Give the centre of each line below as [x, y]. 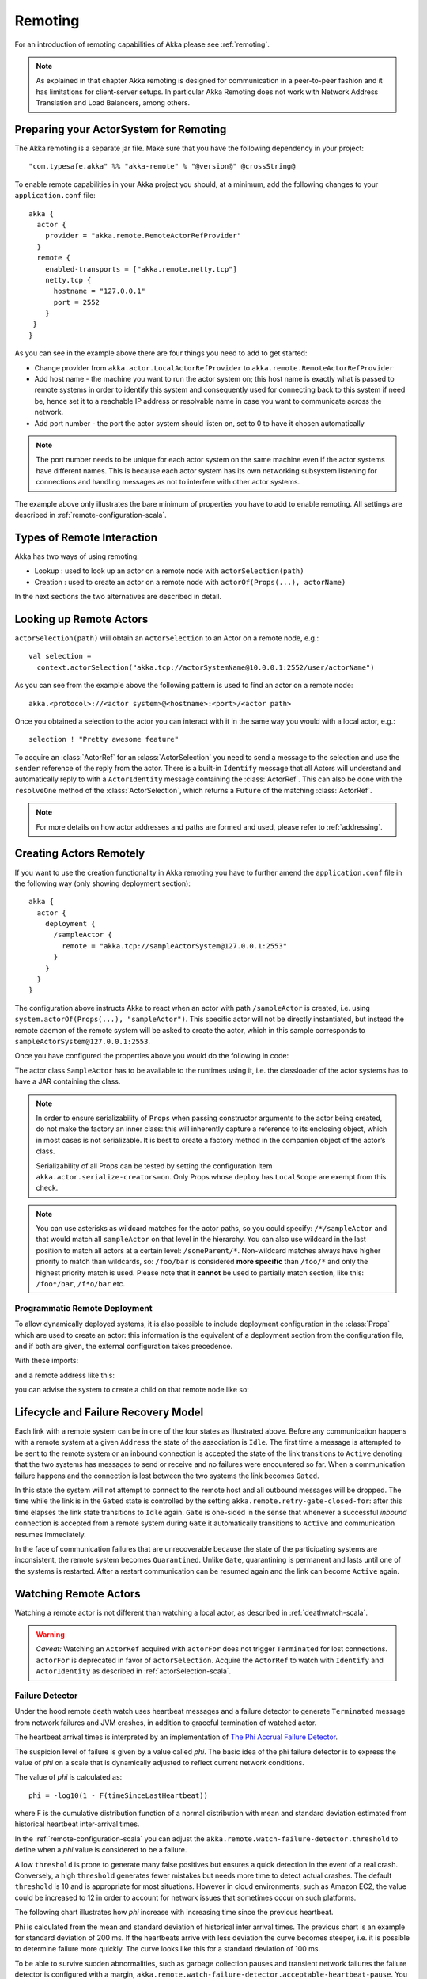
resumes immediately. [50, 1534]
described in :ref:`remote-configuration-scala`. [91, 515]
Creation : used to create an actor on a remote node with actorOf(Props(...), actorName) [190, 582]
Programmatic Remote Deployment [83, 1308]
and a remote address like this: [64, 1375]
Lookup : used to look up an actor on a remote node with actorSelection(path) [169, 571]
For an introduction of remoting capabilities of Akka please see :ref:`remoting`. [142, 44]
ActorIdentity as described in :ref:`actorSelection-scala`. [134, 1671]
